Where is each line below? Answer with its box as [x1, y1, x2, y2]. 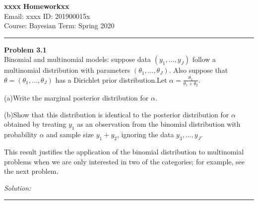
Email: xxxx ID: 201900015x [4, 10, 90, 21]
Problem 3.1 [4, 44, 47, 54]
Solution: [4, 182, 31, 193]
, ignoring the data [117, 129, 174, 140]
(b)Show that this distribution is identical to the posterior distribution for [4, 109, 229, 119]
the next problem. [4, 166, 59, 176]
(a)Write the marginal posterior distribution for [4, 93, 149, 103]
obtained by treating [4, 119, 66, 129]
